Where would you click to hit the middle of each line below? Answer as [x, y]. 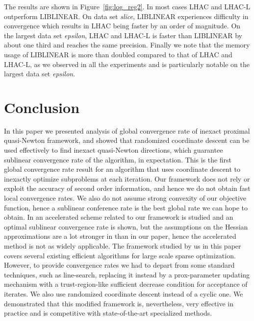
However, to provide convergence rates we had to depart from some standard [119, 265]
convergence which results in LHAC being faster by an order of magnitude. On [122, 26]
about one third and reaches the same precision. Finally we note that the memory [127, 45]
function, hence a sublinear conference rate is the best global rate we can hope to [126, 207]
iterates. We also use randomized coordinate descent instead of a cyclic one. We [124, 293]
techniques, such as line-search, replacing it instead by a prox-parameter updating [127, 274]
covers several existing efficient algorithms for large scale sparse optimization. [120, 255]
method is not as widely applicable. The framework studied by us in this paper [123, 246]
